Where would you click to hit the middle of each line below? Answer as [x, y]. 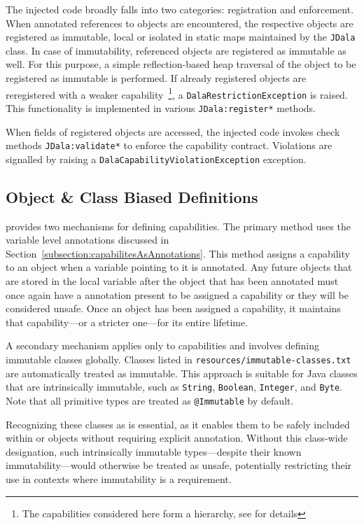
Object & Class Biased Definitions [132, 196]
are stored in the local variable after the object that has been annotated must [172, 281]
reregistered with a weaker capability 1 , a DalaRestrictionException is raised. [177, 93]
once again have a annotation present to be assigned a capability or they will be [177, 294]
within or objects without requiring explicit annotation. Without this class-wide [177, 438]
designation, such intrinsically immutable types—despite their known [154, 451]
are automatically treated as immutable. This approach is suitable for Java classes [182, 373]
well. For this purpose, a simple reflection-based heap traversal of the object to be [181, 64]
